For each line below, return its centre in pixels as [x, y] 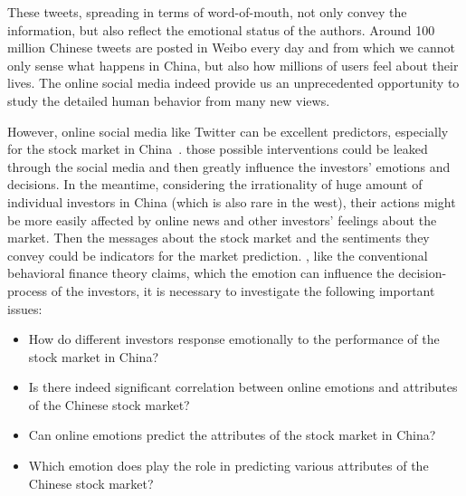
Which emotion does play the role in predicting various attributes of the [228, 466]
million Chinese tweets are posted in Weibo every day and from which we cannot [231, 48]
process [28, 290]
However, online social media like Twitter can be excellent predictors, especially [228, 131]
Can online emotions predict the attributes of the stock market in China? [232, 435]
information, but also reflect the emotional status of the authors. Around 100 [221, 29]
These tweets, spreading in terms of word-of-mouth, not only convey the [207, 12]
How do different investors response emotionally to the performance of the [234, 339]
